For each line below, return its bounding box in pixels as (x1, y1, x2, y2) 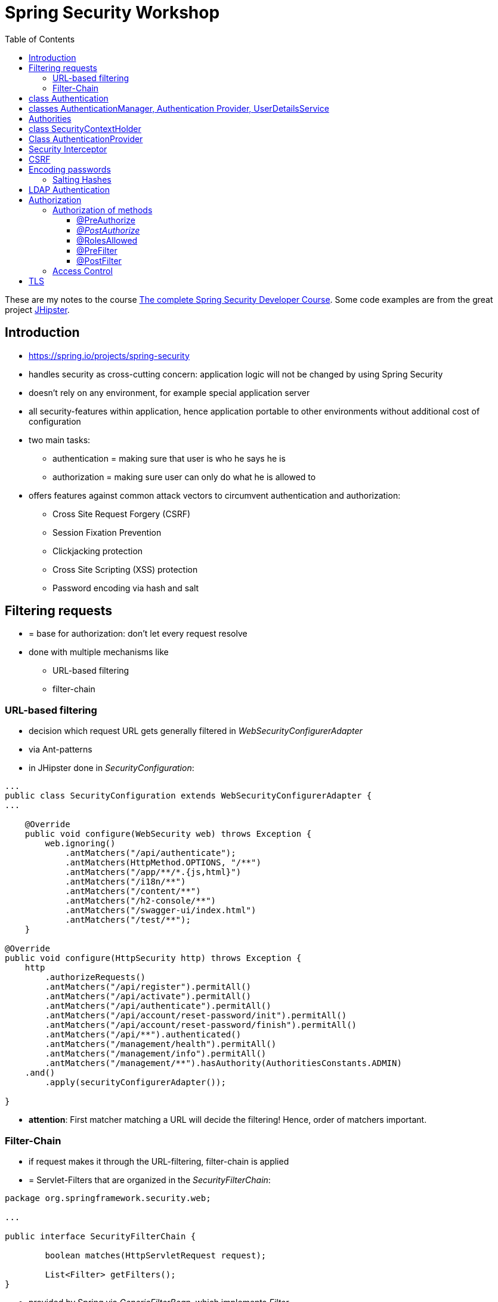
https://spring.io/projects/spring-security (29, 350, 190, 361)
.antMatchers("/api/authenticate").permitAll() (45, 1001, 271, 1011)
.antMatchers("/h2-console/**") (65, 896, 216, 906)
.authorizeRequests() (45, 972, 146, 982)
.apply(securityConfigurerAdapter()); (45, 1077, 226, 1088)
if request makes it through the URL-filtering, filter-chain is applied (29, 1156, 289, 1166)
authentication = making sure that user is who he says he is (52, 453, 286, 463)
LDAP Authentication (29, 184, 110, 195)
